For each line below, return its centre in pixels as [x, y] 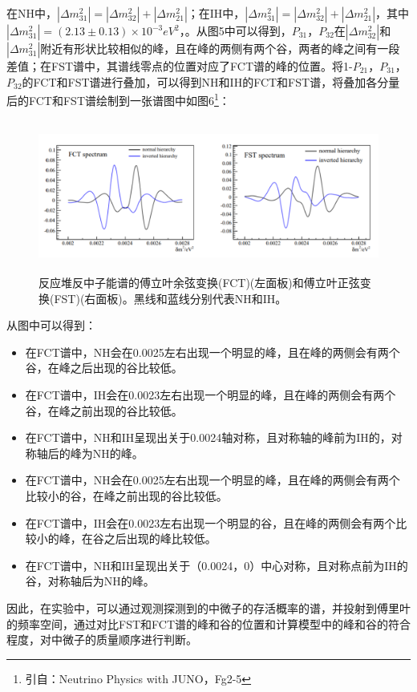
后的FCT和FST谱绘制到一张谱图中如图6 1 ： [118, 99]
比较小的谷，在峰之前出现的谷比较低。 [126, 495]
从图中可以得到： [51, 325]
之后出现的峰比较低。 [160, 538]
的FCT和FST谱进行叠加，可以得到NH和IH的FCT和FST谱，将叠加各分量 [211, 81]
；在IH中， [216, 13]
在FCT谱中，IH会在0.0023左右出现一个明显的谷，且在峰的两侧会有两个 [211, 522]
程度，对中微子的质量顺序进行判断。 [102, 639]
